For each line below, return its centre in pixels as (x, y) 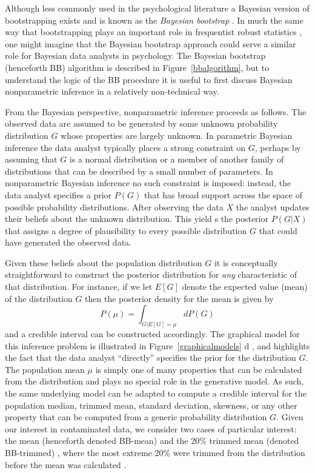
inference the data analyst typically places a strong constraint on (125, 147)
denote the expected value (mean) (245, 287)
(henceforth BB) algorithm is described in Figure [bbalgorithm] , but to (137, 67)
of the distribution (39, 298)
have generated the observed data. (68, 242)
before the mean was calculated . (66, 464)
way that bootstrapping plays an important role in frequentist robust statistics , (154, 32)
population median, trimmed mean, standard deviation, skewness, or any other (151, 405)
